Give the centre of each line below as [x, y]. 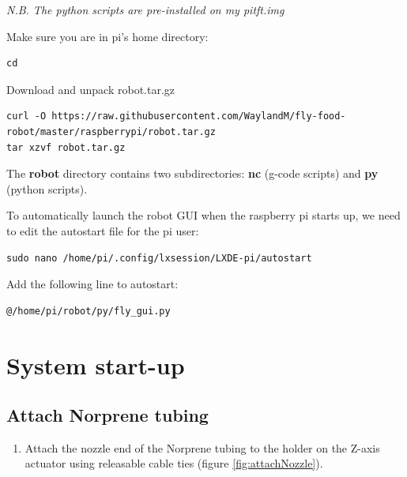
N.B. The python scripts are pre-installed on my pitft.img [145, 9]
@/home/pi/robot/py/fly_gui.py [89, 311]
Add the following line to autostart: [92, 284]
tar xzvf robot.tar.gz [66, 147]
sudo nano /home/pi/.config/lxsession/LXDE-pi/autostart [159, 258]
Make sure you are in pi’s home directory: [107, 36]
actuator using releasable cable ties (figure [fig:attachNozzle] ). [174, 463]
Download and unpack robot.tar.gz [91, 89]
